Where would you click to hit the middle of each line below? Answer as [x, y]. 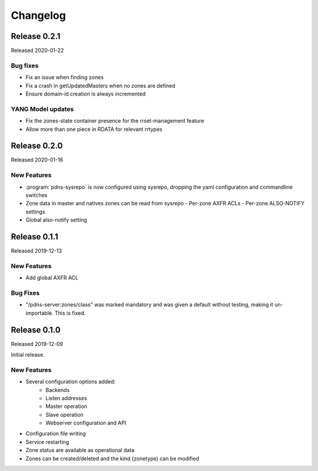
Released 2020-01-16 [37, 160]
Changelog [38, 15]
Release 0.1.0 [36, 330]
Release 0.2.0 [37, 146]
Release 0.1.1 [34, 237]
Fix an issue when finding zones [65, 77]
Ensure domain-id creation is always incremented [86, 94]
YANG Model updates [42, 109]
